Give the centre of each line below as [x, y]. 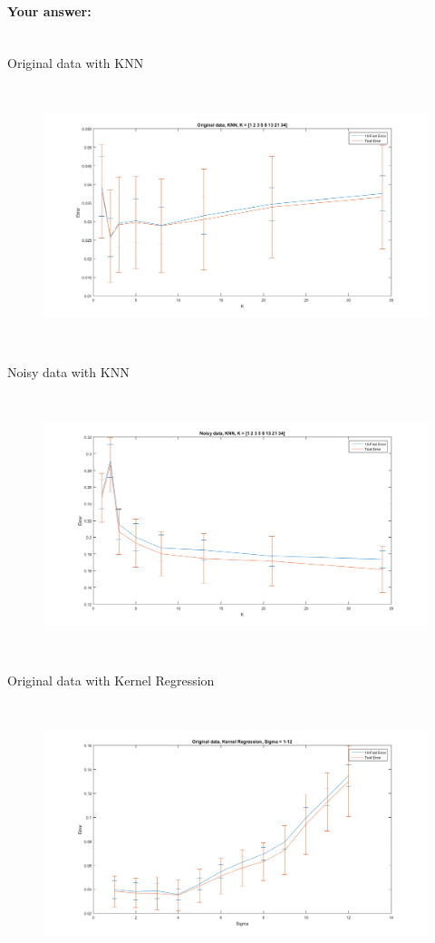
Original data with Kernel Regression [111, 680]
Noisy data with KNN [68, 371]
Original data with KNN [76, 63]
